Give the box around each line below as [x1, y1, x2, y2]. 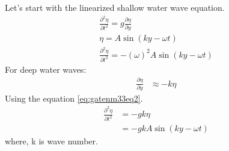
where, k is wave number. [5, 135, 98, 147]
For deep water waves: [5, 63, 87, 75]
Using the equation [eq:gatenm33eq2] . [5, 91, 143, 104]
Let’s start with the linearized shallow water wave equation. [5, 1, 225, 13]
